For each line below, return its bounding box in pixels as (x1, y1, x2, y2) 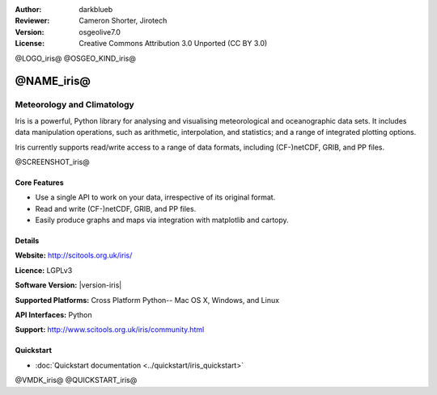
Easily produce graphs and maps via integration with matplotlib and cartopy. (35, 215, 289, 225)
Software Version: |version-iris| (15, 280, 122, 290)
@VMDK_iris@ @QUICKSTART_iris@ (15, 376, 138, 385)
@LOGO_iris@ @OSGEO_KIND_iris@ (15, 53, 137, 63)
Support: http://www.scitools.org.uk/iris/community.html (15, 325, 205, 334)
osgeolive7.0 (78, 27, 121, 36)
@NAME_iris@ (15, 74, 91, 88)
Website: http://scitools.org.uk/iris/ (15, 250, 133, 260)
